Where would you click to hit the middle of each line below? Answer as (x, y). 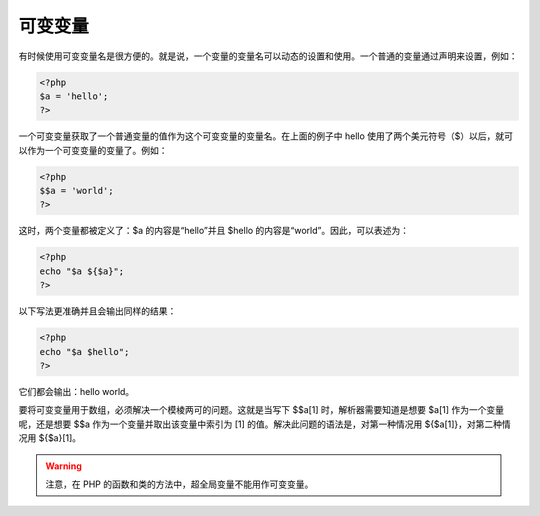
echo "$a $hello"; (84, 351)
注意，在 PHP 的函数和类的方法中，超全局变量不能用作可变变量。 (179, 484)
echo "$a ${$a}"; (82, 271)
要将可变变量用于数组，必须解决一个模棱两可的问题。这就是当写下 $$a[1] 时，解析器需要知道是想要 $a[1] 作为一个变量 (261, 410)
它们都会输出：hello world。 (76, 391)
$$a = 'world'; (76, 191)
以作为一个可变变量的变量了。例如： (93, 150)
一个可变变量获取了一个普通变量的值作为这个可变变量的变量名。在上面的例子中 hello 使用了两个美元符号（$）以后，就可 (266, 136)
